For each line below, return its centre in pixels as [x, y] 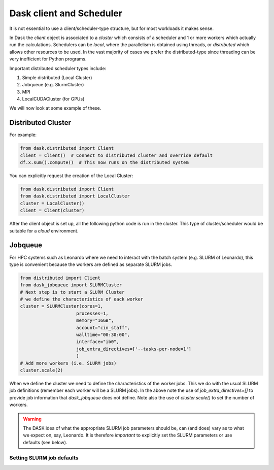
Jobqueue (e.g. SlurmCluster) [53, 85]
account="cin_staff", [103, 328]
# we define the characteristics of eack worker [82, 299]
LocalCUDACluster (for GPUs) [53, 99]
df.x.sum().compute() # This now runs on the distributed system [104, 163]
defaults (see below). [45, 442]
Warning [32, 419]
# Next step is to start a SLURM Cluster [72, 292]
